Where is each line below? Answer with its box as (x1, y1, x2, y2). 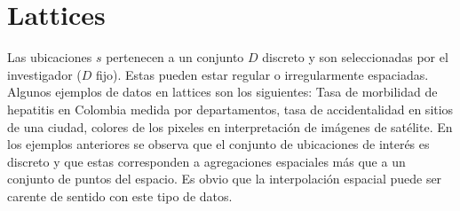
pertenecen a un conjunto (106, 48, 244, 66)
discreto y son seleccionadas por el (262, 48, 448, 66)
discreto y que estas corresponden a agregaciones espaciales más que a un (7, 152, 406, 170)
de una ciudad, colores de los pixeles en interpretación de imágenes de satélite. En (7, 117, 453, 136)
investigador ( (7, 65, 82, 83)
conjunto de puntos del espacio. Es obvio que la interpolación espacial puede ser (7, 169, 442, 188)
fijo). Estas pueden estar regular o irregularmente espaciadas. (95, 65, 429, 83)
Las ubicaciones (7, 48, 92, 66)
